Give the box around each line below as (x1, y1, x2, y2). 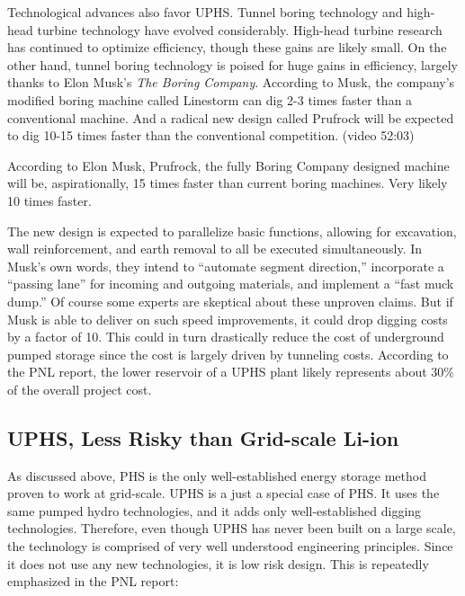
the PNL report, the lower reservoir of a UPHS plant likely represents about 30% (7, 362, 454, 381)
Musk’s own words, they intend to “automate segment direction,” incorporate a (7, 256, 444, 275)
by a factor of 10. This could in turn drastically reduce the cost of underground (7, 327, 444, 346)
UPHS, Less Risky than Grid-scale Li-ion (7, 423, 399, 451)
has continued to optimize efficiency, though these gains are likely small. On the (7, 38, 447, 57)
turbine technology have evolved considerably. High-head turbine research (37, 20, 443, 39)
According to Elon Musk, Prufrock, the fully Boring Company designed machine (7, 156, 450, 174)
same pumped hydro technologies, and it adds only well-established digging (7, 501, 422, 520)
